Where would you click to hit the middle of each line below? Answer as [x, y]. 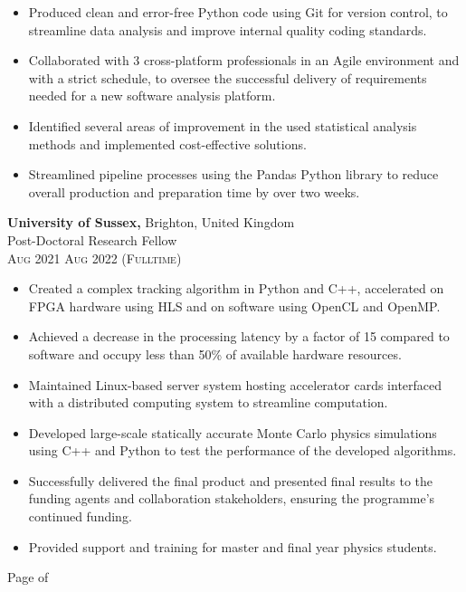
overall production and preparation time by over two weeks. [194, 191]
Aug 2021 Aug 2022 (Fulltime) [95, 258]
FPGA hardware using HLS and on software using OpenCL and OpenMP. [234, 306]
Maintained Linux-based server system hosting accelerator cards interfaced [235, 384]
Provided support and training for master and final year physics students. [233, 546]
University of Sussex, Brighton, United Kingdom [151, 222]
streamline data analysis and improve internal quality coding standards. [228, 29]
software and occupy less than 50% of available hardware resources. [215, 353]
